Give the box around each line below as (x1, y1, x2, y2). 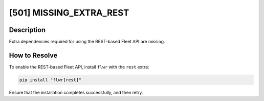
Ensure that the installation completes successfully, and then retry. (9, 89, 143, 95)
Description (9, 26, 46, 34)
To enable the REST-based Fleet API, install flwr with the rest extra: (9, 64, 149, 70)
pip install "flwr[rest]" (19, 77, 82, 83)
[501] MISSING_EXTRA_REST (9, 7, 130, 18)
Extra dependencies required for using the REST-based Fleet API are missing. (9, 39, 165, 45)
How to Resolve (9, 51, 58, 59)
